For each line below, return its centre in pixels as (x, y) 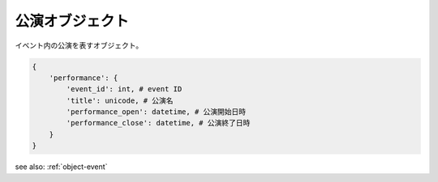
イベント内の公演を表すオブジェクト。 (79, 45)
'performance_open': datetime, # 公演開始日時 (156, 112)
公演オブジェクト (72, 21)
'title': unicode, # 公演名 (120, 100)
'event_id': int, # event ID (124, 89)
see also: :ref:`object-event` (61, 167)
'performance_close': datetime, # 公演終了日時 (158, 123)
